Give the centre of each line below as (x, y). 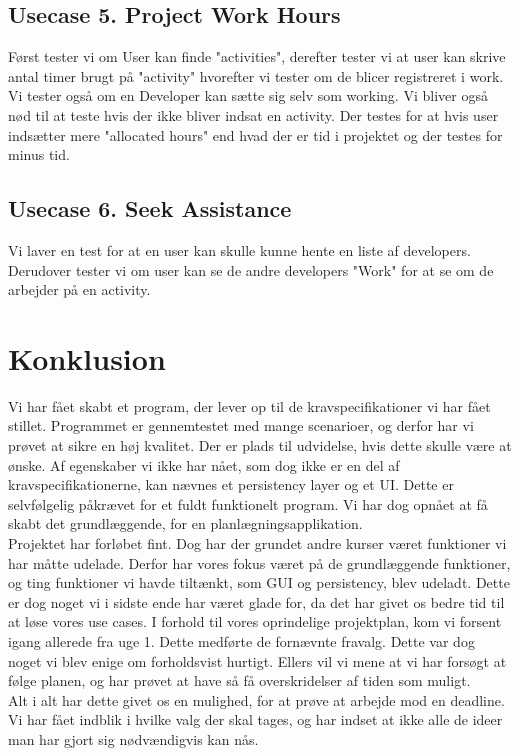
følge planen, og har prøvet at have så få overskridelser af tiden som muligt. (239, 680)
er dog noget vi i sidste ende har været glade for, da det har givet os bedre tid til (256, 601)
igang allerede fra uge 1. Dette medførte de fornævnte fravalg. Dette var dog (241, 641)
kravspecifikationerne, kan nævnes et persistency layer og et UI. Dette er (231, 484)
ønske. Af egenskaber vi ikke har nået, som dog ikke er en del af (204, 464)
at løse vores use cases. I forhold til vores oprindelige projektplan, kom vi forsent (255, 621)
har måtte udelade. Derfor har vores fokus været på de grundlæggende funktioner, (259, 562)
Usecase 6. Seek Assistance (150, 208)
